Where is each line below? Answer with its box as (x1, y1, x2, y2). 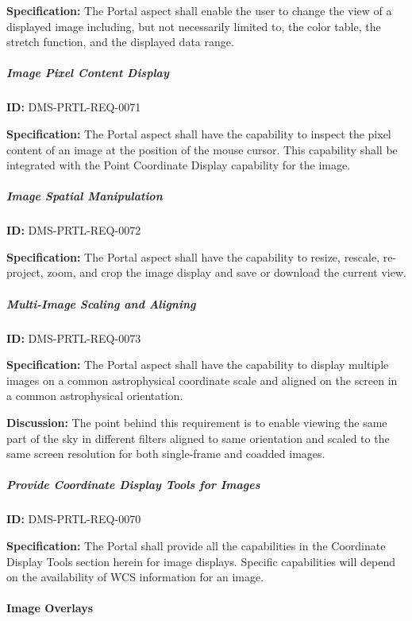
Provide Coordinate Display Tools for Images (6, 476, 260, 493)
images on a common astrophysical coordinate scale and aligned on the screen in (6, 371, 398, 388)
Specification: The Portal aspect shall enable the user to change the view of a (6, 2, 392, 18)
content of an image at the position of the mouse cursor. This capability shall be (6, 141, 398, 157)
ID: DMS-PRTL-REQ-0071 (6, 99, 141, 115)
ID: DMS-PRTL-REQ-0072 (6, 222, 141, 239)
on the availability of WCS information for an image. (6, 569, 264, 585)
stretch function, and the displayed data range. (6, 33, 234, 50)
